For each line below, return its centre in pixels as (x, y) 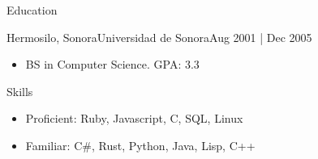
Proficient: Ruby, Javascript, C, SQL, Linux (134, 118)
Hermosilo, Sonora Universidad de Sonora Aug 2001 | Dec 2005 (159, 37)
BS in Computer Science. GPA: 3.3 (112, 64)
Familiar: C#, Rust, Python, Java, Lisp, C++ (140, 145)
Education (32, 10)
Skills (20, 91)
